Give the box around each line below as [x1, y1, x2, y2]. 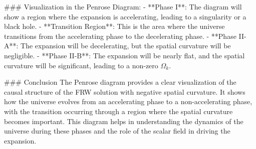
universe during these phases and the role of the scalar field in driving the [4, 126, 230, 136]
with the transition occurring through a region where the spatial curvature [4, 106, 233, 116]
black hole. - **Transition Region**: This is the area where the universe [4, 21, 225, 31]
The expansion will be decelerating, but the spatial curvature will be [21, 40, 231, 51]
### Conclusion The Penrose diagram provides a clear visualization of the [4, 77, 236, 87]
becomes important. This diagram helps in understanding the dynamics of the [4, 116, 243, 126]
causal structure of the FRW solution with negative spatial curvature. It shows [4, 86, 245, 97]
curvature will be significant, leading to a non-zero [4, 60, 158, 70]
